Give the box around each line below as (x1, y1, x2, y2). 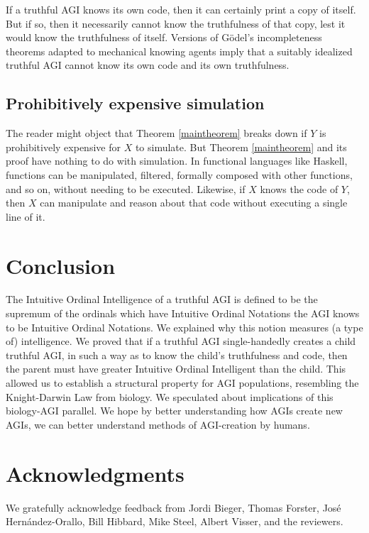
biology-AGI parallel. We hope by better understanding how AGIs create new (6, 403, 343, 418)
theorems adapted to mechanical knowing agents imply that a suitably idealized (6, 43, 353, 58)
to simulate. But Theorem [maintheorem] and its (135, 139, 347, 154)
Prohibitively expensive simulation (6, 92, 265, 114)
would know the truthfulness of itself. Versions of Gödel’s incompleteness (6, 30, 322, 45)
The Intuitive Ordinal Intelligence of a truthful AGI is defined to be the (6, 292, 318, 307)
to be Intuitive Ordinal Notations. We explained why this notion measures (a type (6, 319, 363, 334)
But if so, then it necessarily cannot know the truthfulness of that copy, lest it (6, 16, 346, 31)
